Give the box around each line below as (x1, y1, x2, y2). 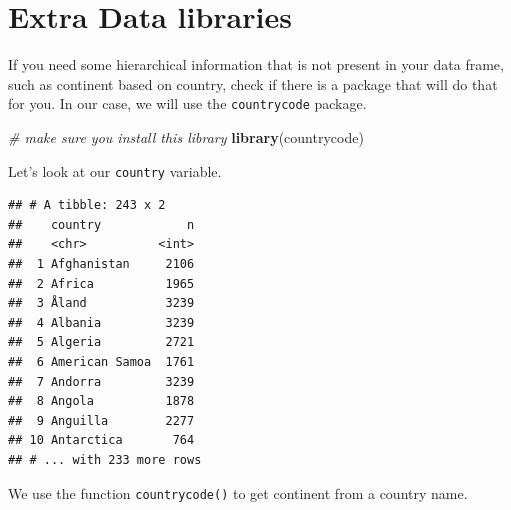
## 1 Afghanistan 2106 (8, 257, 195, 271)
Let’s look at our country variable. (8, 160, 222, 181)
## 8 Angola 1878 (8, 394, 195, 409)
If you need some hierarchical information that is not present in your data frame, (8, 54, 504, 75)
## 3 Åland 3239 (8, 296, 195, 311)
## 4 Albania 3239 (8, 315, 195, 330)
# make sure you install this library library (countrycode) (8, 126, 364, 147)
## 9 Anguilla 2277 (8, 413, 195, 428)
